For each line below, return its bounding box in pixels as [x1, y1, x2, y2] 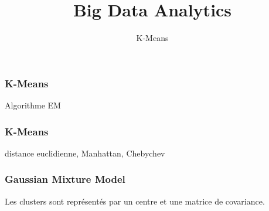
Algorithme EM [5, 99, 61, 111]
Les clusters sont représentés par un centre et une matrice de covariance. [5, 195, 265, 207]
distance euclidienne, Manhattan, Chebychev [5, 147, 165, 159]
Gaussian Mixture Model [5, 172, 125, 186]
